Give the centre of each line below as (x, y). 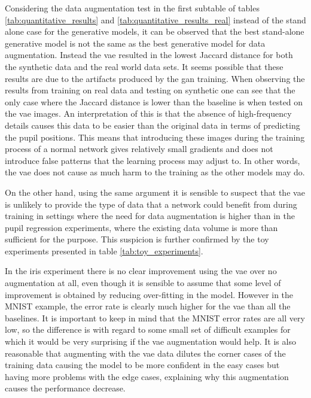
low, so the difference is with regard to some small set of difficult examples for (148, 329)
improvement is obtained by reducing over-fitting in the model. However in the (149, 294)
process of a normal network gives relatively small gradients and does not (139, 149)
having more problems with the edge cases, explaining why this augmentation (147, 376)
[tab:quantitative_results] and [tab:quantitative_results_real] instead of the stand (155, 19)
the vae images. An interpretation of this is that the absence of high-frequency (148, 113)
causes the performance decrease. (65, 388)
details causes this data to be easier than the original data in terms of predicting (153, 125)
